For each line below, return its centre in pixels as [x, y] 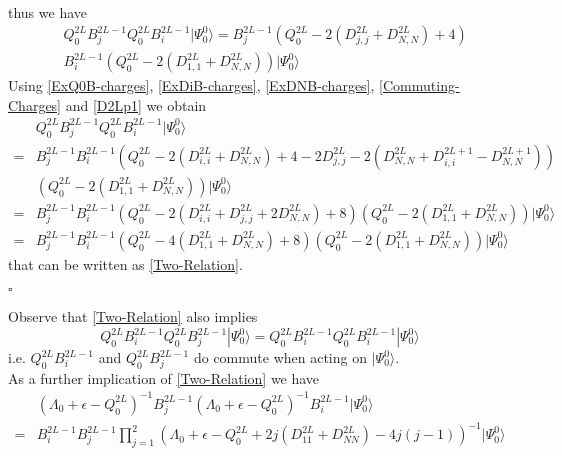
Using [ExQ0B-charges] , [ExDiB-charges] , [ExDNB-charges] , [191, 85]
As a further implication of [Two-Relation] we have [164, 377]
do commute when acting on [280, 357]
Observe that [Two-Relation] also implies [133, 316]
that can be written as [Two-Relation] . [125, 263]
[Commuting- [419, 85]
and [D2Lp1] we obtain [136, 104]
